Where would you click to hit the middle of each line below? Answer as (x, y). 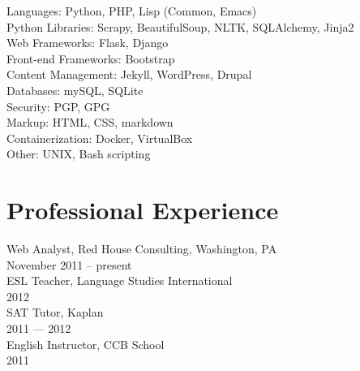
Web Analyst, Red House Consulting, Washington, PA (142, 249)
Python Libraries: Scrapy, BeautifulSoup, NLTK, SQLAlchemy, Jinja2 (180, 26)
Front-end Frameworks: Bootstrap (91, 58)
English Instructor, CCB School (86, 344)
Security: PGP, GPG (58, 106)
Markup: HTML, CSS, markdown (90, 122)
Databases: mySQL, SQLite (75, 90)
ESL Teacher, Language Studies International (120, 280)
